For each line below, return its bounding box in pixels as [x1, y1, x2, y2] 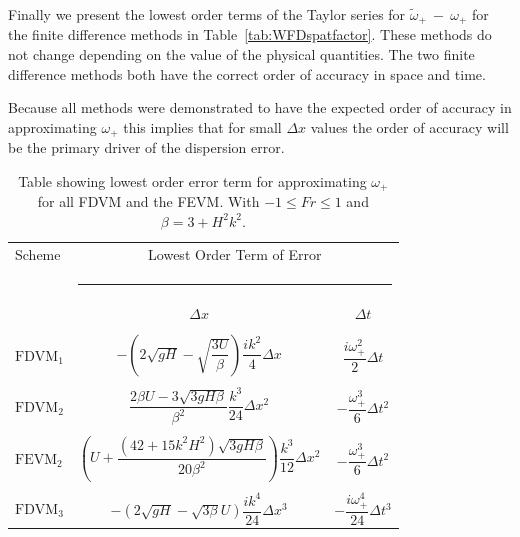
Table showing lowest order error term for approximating [18, 170, 367, 191]
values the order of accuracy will [310, 116, 509, 137]
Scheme [15, 243, 61, 264]
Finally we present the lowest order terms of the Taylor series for [8, 4, 406, 24]
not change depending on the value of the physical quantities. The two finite [8, 44, 475, 65]
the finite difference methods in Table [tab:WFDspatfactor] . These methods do [8, 24, 492, 45]
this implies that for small [123, 116, 282, 137]
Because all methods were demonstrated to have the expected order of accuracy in [8, 97, 512, 118]
